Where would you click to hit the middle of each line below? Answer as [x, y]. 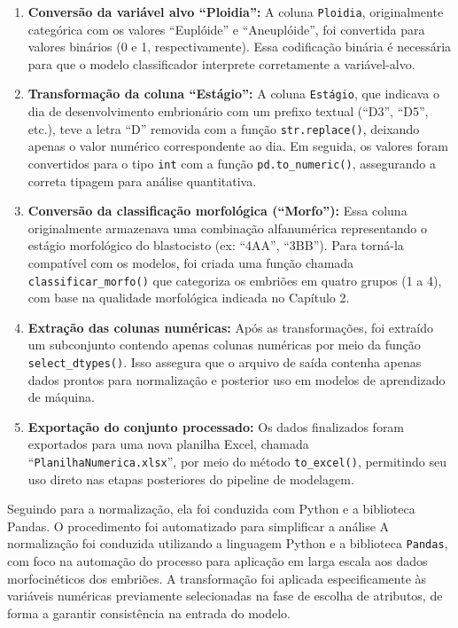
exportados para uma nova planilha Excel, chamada [168, 444]
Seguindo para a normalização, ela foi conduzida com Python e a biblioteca [211, 509]
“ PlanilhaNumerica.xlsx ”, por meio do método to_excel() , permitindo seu [237, 462]
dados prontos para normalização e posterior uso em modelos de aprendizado [237, 379]
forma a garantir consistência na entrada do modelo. [149, 612]
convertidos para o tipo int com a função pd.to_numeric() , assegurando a [232, 163]
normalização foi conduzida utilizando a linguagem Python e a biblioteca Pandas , [228, 543]
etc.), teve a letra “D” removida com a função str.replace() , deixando [224, 128]
